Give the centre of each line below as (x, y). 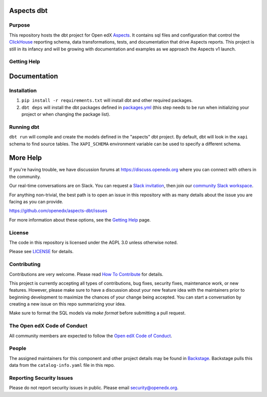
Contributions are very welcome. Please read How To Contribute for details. (86, 274)
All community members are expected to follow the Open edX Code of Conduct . (91, 336)
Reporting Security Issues (41, 378)
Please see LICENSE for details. (41, 252)
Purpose (20, 25)
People (18, 349)
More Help (25, 158)
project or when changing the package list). (66, 114)
